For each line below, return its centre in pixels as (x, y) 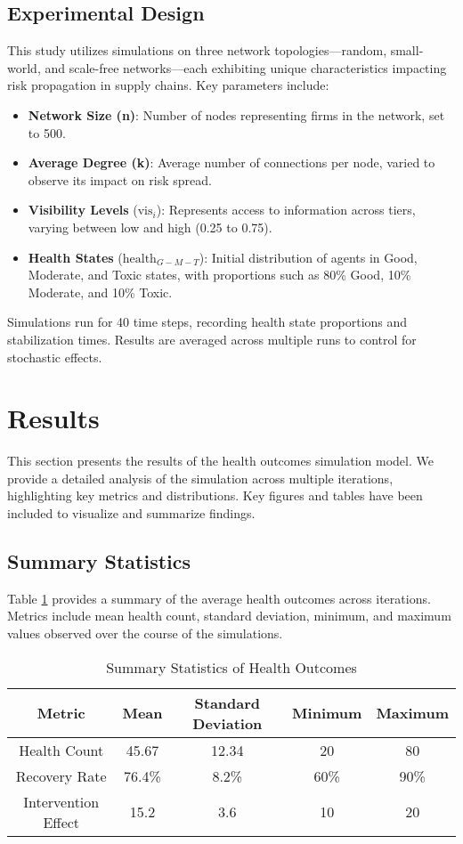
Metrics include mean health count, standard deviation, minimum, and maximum (229, 616)
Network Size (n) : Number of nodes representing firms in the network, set (236, 114)
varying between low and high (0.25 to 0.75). (150, 227)
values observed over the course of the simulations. (145, 633)
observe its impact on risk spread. (120, 179)
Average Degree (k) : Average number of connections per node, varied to (231, 162)
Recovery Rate (61, 775)
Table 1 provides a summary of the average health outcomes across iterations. (219, 598)
